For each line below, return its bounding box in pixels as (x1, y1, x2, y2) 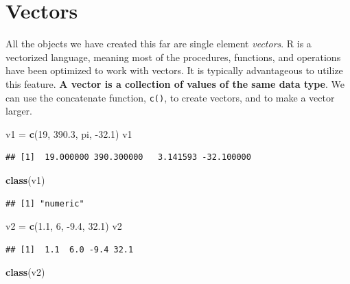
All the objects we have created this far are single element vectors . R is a (5, 36, 312, 51)
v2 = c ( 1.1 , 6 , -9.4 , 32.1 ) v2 (5, 219, 122, 233)
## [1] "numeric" (5, 198, 84, 209)
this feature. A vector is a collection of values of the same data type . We (5, 76, 345, 91)
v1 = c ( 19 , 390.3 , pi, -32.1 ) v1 (5, 126, 132, 141)
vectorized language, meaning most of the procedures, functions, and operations (5, 49, 341, 64)
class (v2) (5, 265, 45, 279)
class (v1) (5, 172, 45, 187)
